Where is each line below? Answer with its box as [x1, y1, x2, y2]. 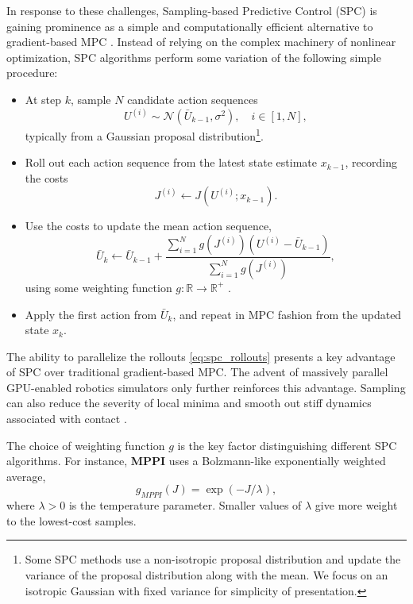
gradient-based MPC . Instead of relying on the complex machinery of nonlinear [6, 33, 396, 50]
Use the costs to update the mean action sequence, [25, 217, 272, 234]
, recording [345, 154, 397, 171]
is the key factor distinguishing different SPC [177, 437, 397, 453]
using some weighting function [25, 279, 172, 295]
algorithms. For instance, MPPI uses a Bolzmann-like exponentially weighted [6, 452, 386, 469]
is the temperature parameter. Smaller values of [68, 497, 302, 514]
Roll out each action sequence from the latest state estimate [25, 154, 317, 171]
